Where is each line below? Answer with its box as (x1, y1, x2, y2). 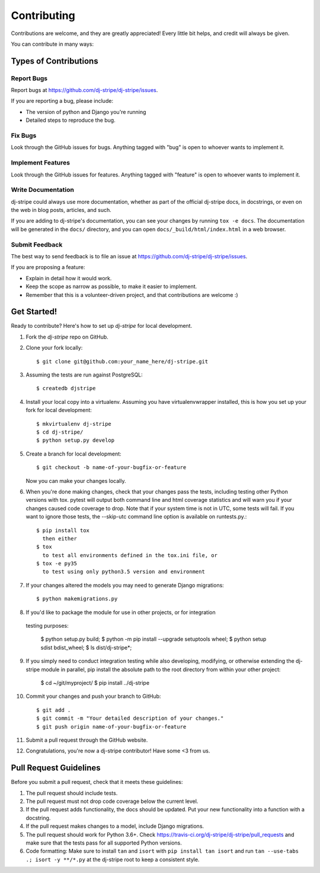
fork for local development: (25, 407, 92, 414)
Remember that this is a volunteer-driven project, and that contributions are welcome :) (25, 291, 238, 298)
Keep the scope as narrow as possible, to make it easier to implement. (25, 283, 197, 290)
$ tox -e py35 (36, 560, 77, 567)
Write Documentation (11, 186, 74, 194)
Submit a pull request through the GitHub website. (25, 736, 148, 744)
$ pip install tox (36, 527, 90, 534)
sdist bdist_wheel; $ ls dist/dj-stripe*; (40, 644, 132, 651)
